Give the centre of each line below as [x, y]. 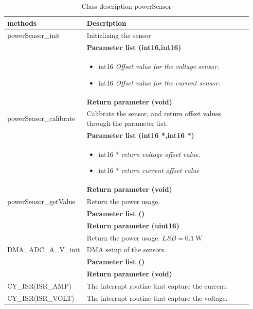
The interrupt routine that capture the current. [157, 285]
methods [22, 23]
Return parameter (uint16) [133, 225]
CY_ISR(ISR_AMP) [39, 285]
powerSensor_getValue [41, 201]
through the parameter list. [127, 123]
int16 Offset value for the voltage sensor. [159, 66]
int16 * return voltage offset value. [149, 154]
